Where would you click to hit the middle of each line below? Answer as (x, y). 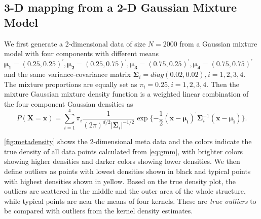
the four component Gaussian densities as (69, 103)
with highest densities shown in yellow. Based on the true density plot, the (120, 181)
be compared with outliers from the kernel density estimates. (99, 211)
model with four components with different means (82, 53)
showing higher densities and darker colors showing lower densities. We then (122, 161)
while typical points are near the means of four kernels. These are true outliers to (130, 201)
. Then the (223, 84)
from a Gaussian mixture (218, 43)
